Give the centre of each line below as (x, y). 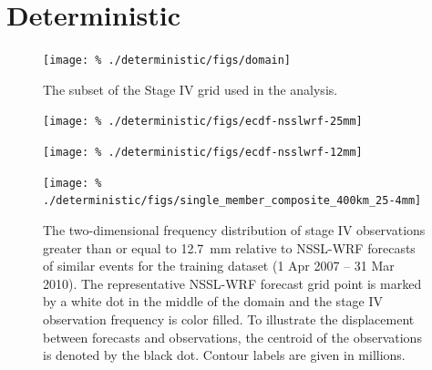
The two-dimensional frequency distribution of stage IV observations (234, 230)
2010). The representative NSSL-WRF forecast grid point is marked (232, 283)
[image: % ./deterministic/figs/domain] (167, 61)
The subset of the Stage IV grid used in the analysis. (190, 89)
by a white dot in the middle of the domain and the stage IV (213, 301)
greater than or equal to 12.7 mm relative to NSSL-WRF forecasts (229, 247)
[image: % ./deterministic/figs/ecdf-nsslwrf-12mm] (203, 153)
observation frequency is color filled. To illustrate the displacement (229, 319)
